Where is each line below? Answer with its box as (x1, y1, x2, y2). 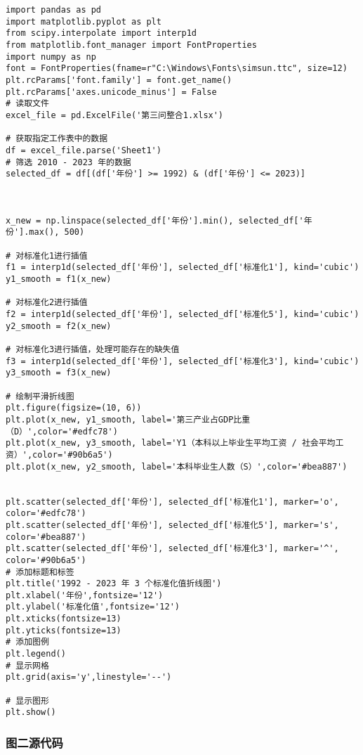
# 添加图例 (6, 637, 49, 647)
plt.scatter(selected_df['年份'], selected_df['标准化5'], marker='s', (6, 520, 339, 530)
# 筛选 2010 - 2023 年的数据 (6, 157, 131, 167)
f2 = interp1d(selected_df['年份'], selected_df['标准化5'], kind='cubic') (6, 309, 359, 320)
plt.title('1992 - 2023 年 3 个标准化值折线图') (6, 579, 222, 589)
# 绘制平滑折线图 (6, 391, 74, 401)
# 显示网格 (6, 660, 49, 671)
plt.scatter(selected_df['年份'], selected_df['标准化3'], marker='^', (6, 543, 339, 554)
